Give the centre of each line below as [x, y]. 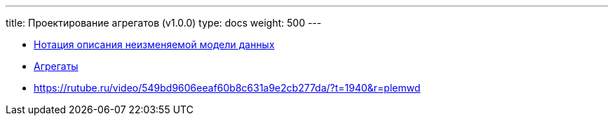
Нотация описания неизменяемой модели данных [154, 44]
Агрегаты [56, 66]
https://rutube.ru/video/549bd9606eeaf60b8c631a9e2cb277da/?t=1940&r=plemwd [227, 88]
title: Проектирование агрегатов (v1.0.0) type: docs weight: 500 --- [164, 23]
